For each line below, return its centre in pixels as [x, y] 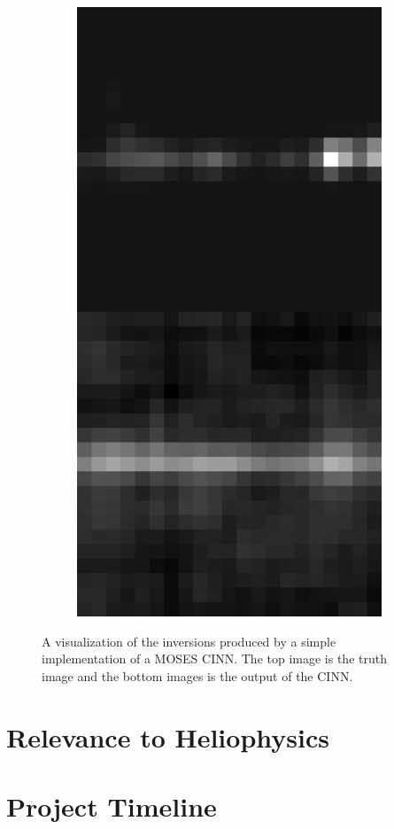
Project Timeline [112, 806]
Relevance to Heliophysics [168, 736]
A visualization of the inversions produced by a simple [189, 641]
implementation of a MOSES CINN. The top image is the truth [214, 659]
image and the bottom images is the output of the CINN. [197, 675]
